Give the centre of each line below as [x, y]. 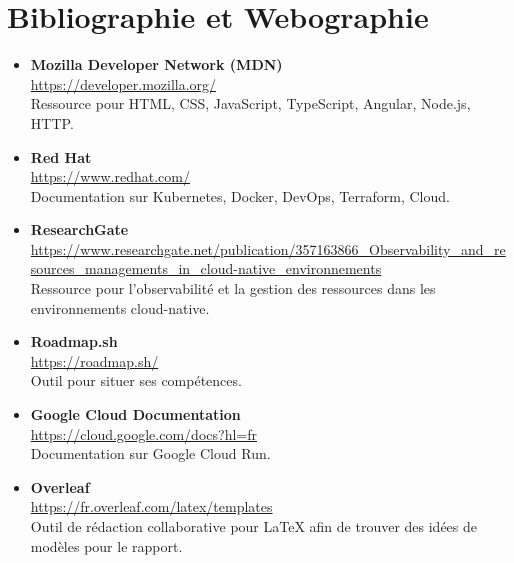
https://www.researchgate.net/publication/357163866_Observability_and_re [268, 248]
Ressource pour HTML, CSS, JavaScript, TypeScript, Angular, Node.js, [250, 103]
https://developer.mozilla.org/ [123, 83]
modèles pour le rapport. [106, 545]
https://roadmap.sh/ [94, 360]
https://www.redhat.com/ [110, 176]
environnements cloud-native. [120, 307]
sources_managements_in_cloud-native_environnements [206, 268]
